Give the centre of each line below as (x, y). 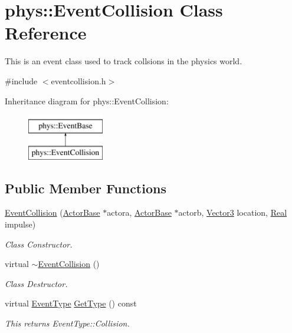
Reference (46, 33)
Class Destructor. (36, 283)
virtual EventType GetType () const (71, 303)
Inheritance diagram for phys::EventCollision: (87, 100)
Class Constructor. (39, 244)
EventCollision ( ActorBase (53, 212)
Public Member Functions (86, 188)
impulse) (20, 224)
